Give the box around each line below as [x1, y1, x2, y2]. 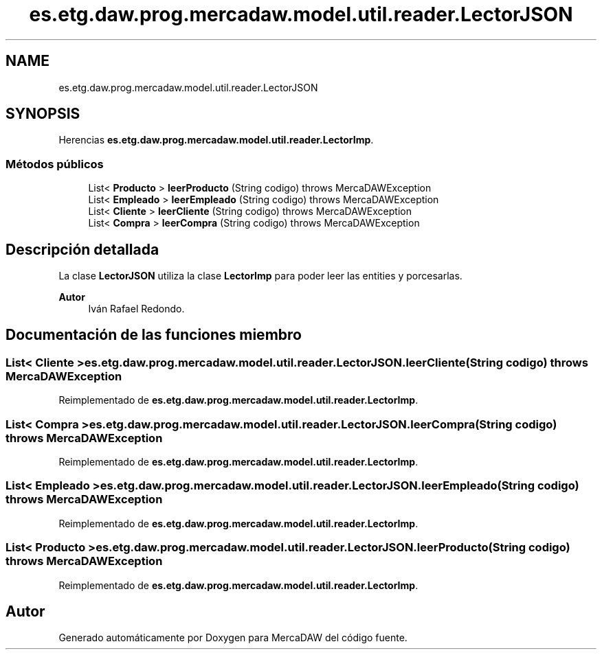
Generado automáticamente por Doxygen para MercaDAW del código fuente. [58, 632, 408, 644]
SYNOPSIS [5, 105, 80, 123]
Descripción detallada [5, 240, 159, 258]
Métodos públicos [5, 157, 104, 171]
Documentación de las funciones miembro [5, 326, 302, 344]
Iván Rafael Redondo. [88, 303, 185, 315]
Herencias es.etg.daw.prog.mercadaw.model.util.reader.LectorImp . [58, 134, 374, 146]
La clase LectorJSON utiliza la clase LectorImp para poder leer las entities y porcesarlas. [58, 270, 462, 282]
